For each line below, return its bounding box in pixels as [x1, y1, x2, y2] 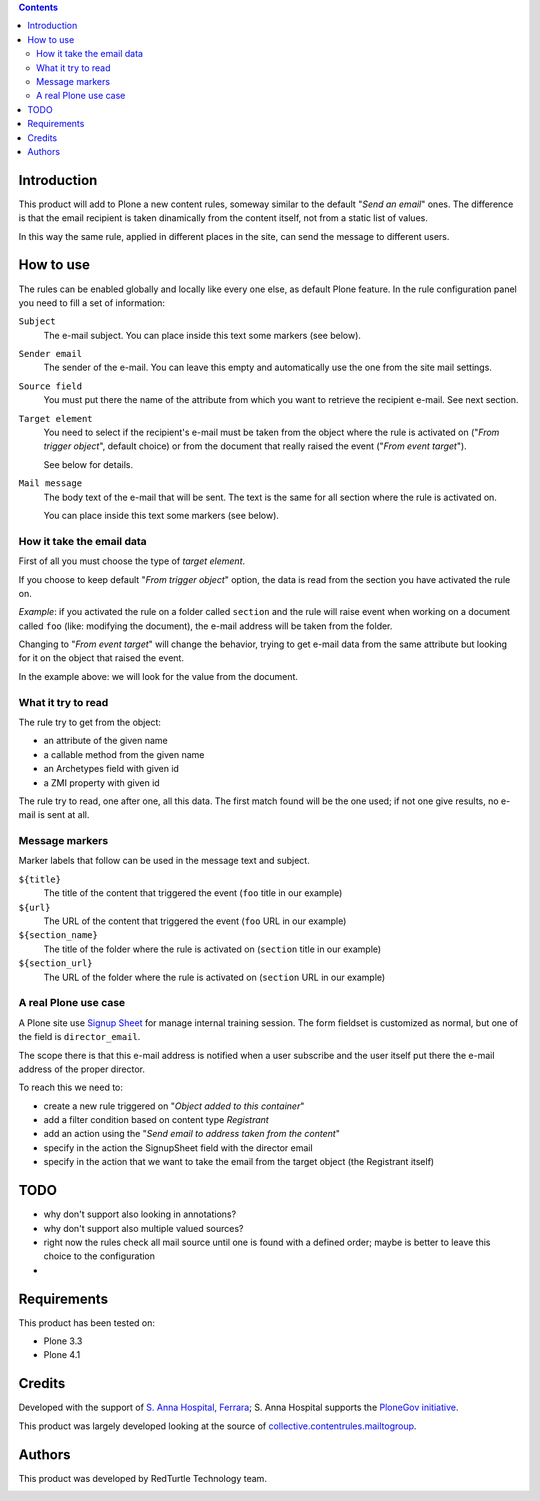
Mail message [18, 478, 83, 489]
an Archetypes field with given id [43, 763, 180, 775]
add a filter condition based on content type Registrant [43, 1114, 269, 1126]
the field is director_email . [18, 1031, 141, 1043]
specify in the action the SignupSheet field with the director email [43, 1141, 314, 1154]
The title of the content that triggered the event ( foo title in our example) [43, 887, 343, 899]
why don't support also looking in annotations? [43, 1208, 237, 1220]
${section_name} [18, 930, 99, 941]
